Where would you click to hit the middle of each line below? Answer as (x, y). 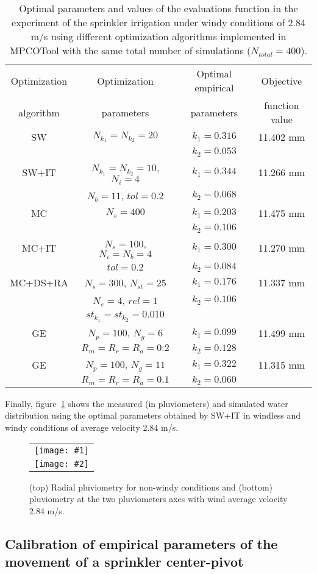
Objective (282, 80)
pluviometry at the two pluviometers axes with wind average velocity (158, 499)
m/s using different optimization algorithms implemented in (158, 36)
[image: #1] (62, 450)
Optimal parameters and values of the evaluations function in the (158, 8)
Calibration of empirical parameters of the (141, 543)
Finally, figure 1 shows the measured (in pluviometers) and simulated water (147, 403)
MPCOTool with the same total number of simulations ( (130, 50)
